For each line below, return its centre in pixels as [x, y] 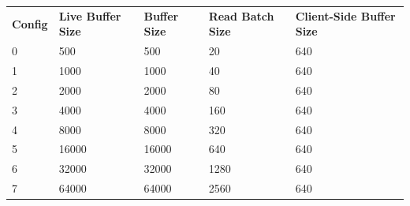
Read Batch [241, 15]
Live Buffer [90, 15]
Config [30, 23]
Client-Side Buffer [345, 15]
